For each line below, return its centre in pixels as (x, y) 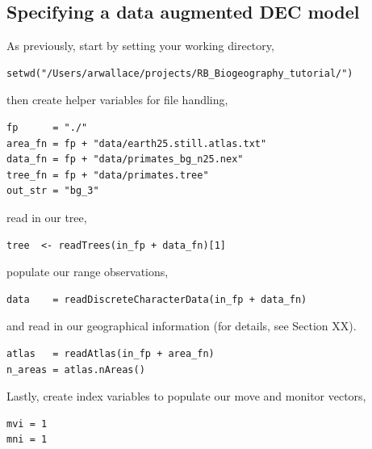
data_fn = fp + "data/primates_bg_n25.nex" (125, 159)
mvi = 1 (27, 424)
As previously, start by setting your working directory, (140, 46)
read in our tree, (47, 217)
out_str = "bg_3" (53, 191)
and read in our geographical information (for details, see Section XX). (182, 326)
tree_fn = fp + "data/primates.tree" (108, 175)
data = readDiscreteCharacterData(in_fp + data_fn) (157, 299)
